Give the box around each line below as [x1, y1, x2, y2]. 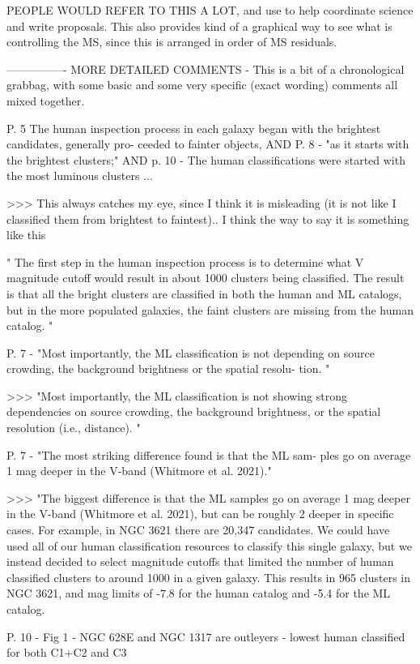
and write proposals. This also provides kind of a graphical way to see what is [6, 17, 392, 34]
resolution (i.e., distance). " [6, 419, 141, 436]
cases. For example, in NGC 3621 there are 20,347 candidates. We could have [6, 521, 390, 538]
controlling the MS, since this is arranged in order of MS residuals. [6, 33, 337, 50]
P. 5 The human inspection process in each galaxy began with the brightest [6, 119, 381, 136]
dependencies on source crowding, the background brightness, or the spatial [6, 403, 381, 420]
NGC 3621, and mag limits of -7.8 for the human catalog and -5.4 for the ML [6, 585, 391, 602]
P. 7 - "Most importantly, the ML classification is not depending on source [6, 344, 375, 361]
